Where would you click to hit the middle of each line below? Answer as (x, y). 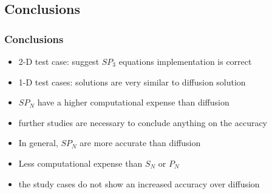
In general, (38, 143)
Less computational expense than (80, 163)
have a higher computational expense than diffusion (133, 102)
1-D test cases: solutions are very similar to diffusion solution (132, 82)
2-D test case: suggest (59, 61)
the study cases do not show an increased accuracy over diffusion (139, 183)
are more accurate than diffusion (140, 143)
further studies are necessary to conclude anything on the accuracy (143, 122)
